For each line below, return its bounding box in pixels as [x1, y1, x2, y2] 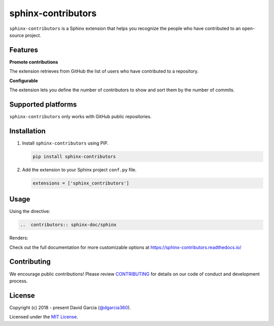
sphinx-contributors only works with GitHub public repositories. [9, 113, 152, 119]
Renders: [9, 235, 28, 241]
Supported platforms [9, 100, 77, 108]
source [9, 32, 24, 38]
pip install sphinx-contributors [32, 154, 116, 159]
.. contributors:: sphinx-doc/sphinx [20, 222, 117, 228]
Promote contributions [9, 59, 58, 65]
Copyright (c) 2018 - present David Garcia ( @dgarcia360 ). [9, 304, 131, 310]
